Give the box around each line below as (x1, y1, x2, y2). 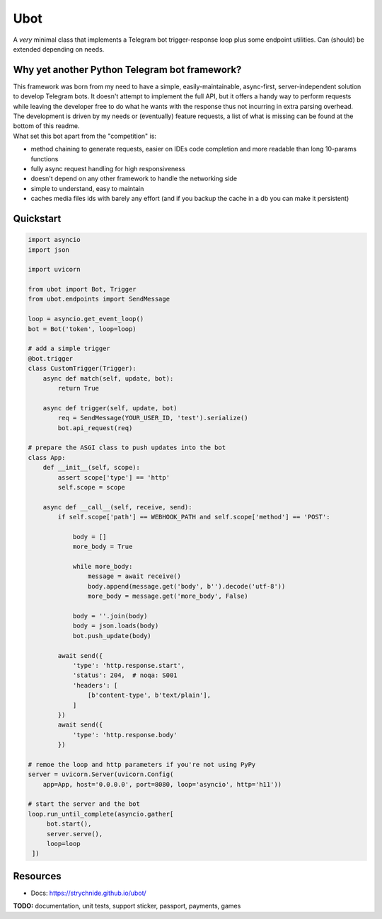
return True (57, 384, 99, 392)
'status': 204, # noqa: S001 (72, 671, 178, 679)
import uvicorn (28, 265, 81, 274)
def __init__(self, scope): (42, 463, 141, 472)
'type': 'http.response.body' (72, 731, 178, 739)
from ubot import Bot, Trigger (28, 285, 137, 294)
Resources (13, 870, 62, 882)
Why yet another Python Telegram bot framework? (13, 64, 242, 76)
